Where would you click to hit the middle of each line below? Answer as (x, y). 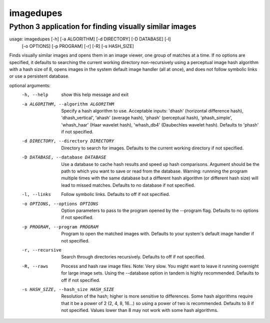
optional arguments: (30, 85)
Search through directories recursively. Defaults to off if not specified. (133, 257)
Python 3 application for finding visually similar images (103, 26)
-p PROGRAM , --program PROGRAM (60, 227)
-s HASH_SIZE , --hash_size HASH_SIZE (68, 289)
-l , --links (36, 194)
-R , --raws (35, 266)
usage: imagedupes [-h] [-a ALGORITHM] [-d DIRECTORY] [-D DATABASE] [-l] (90, 39)
